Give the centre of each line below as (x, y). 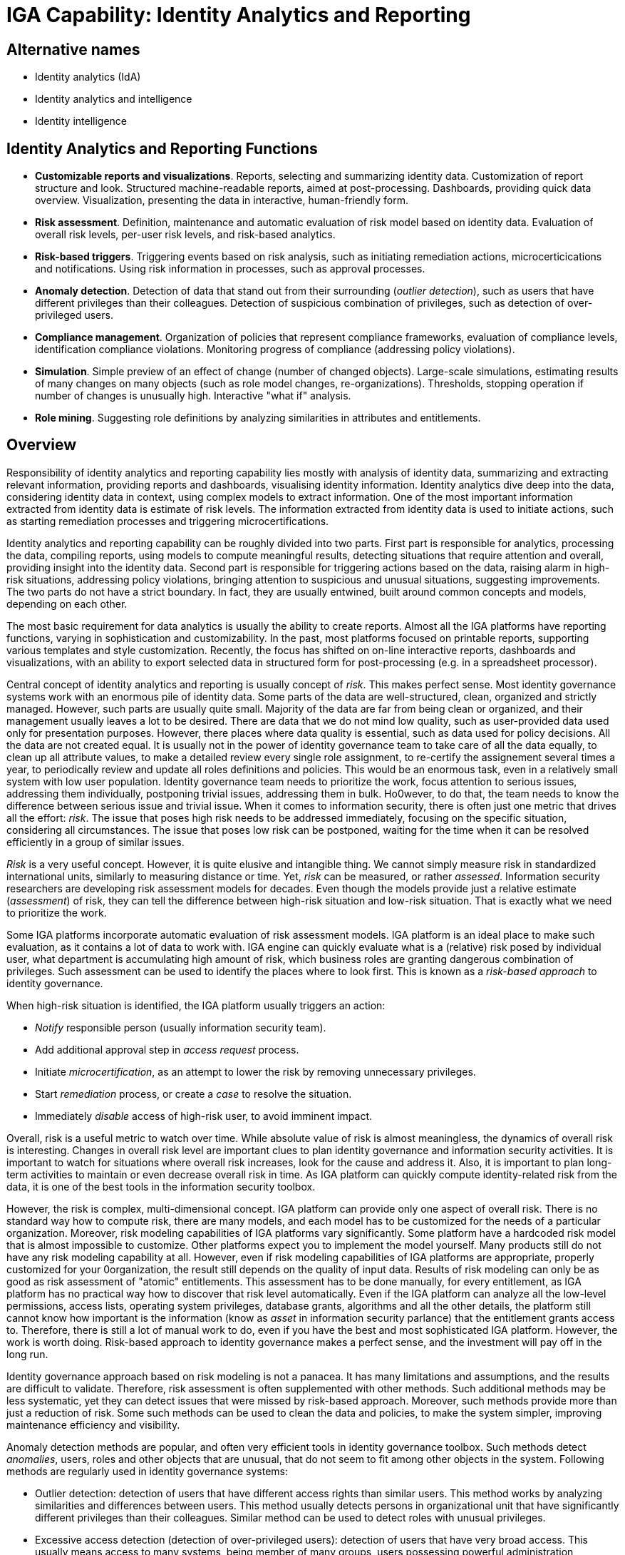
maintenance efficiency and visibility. (93, 1424)
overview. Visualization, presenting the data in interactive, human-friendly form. (222, 200)
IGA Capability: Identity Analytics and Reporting (239, 15)
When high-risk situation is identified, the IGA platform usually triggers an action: (196, 1005)
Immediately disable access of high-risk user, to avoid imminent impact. (203, 1116)
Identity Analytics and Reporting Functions (162, 148)
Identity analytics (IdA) (88, 77)
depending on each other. (67, 603)
